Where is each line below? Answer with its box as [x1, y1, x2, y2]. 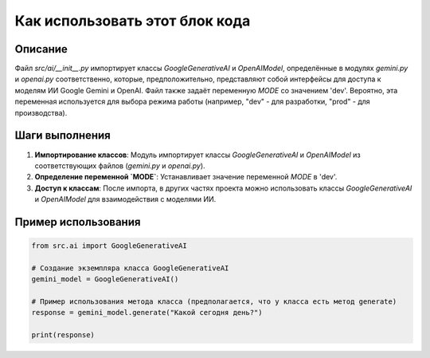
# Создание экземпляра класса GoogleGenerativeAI [31, 263, 229, 273]
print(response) [31, 331, 96, 340]
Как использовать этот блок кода [14, 12, 251, 30]
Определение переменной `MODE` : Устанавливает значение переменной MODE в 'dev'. [34, 172, 338, 182]
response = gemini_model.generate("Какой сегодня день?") [31, 308, 263, 317]
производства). [14, 108, 68, 117]
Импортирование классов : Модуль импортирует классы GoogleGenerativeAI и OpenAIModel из [34, 150, 362, 159]
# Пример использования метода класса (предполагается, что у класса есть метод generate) [31, 297, 397, 306]
